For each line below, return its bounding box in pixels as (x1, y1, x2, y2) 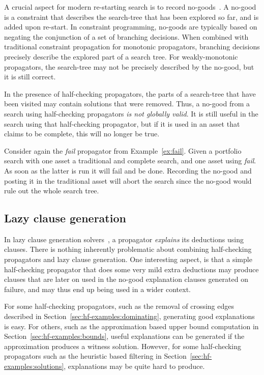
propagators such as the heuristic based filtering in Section (4, 351, 187, 361)
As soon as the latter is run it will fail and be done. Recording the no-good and (4, 165, 252, 176)
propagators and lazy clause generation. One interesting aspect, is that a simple (4, 254, 252, 265)
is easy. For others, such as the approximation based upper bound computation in (4, 321, 259, 331)
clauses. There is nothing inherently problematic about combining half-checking (4, 244, 252, 254)
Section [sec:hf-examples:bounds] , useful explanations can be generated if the (4, 331, 245, 341)
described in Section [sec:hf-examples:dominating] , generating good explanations (4, 311, 255, 322)
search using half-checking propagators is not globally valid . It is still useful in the (4, 108, 258, 119)
